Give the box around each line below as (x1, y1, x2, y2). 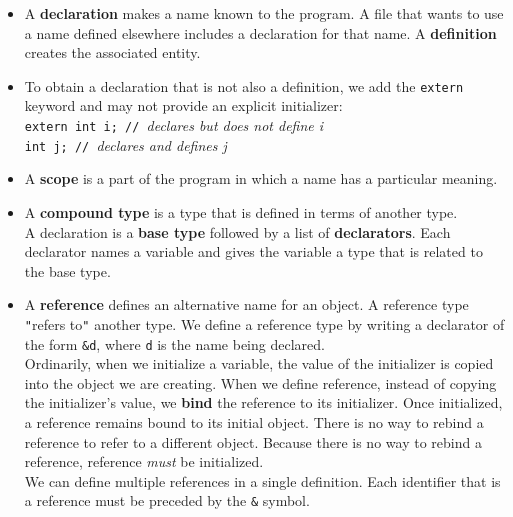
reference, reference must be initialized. (24, 451, 264, 472)
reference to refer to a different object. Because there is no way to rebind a (24, 431, 482, 452)
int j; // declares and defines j (24, 134, 227, 155)
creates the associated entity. (24, 42, 201, 63)
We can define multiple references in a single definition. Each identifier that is (24, 470, 501, 491)
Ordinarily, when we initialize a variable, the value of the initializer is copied (24, 353, 494, 374)
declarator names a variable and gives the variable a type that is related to (24, 241, 483, 262)
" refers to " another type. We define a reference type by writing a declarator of (24, 313, 505, 334)
